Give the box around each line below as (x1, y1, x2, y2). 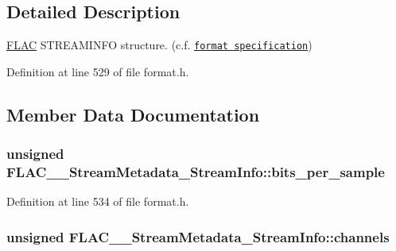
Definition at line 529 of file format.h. (6, 63, 189, 79)
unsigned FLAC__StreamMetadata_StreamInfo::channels (6, 226, 390, 246)
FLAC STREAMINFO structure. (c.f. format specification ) (6, 37, 313, 53)
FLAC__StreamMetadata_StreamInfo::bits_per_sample (6, 162, 385, 182)
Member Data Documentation (6, 102, 260, 126)
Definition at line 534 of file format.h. (6, 193, 189, 210)
